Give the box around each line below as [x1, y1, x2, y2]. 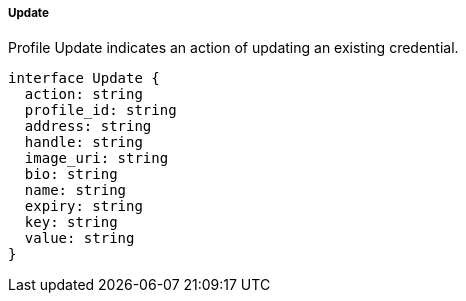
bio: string [24, 166, 118, 183]
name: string [24, 182, 127, 199]
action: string [24, 86, 143, 103]
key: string [24, 214, 118, 231]
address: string [24, 118, 152, 135]
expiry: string [24, 198, 143, 215]
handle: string [24, 134, 143, 151]
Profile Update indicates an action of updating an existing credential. [8, 39, 459, 57]
